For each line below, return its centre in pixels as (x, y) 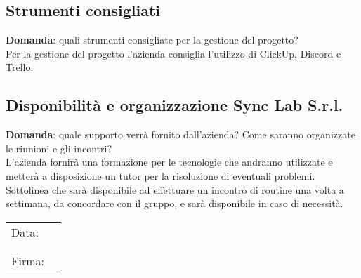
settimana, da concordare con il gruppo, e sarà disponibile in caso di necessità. (175, 203)
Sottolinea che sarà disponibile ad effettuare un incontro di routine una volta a (175, 189)
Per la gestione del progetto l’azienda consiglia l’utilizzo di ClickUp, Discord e (173, 53)
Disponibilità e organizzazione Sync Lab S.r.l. (175, 105)
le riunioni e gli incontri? (59, 148)
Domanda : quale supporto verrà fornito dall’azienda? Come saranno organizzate (180, 134)
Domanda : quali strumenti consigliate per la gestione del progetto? (152, 40)
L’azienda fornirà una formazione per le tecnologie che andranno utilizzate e (169, 162)
